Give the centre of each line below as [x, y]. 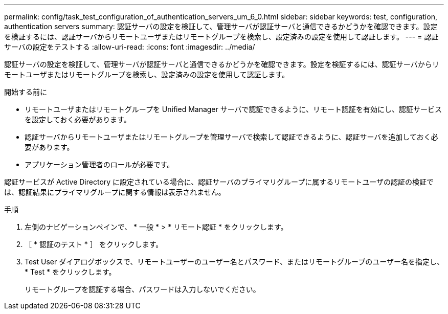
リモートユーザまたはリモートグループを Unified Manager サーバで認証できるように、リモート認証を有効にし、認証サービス [233, 109]
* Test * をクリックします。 [70, 272]
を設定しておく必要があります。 [78, 119]
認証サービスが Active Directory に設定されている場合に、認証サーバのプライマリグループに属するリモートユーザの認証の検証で [219, 182]
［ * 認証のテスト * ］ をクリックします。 [94, 244]
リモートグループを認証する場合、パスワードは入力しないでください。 [142, 289]
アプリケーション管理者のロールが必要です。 [99, 164]
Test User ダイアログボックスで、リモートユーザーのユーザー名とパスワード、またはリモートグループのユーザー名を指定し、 [234, 262]
